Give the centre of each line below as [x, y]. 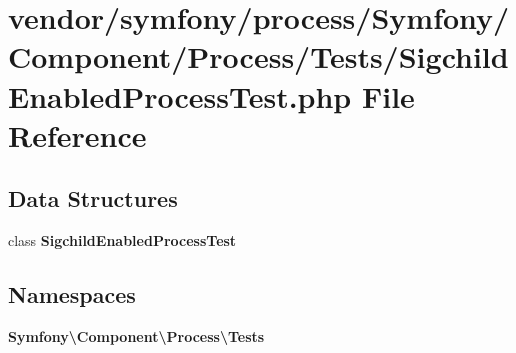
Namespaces [72, 294]
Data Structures [93, 198]
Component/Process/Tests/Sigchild [258, 56]
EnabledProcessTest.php [180, 95]
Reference [77, 134]
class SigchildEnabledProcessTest [122, 240]
